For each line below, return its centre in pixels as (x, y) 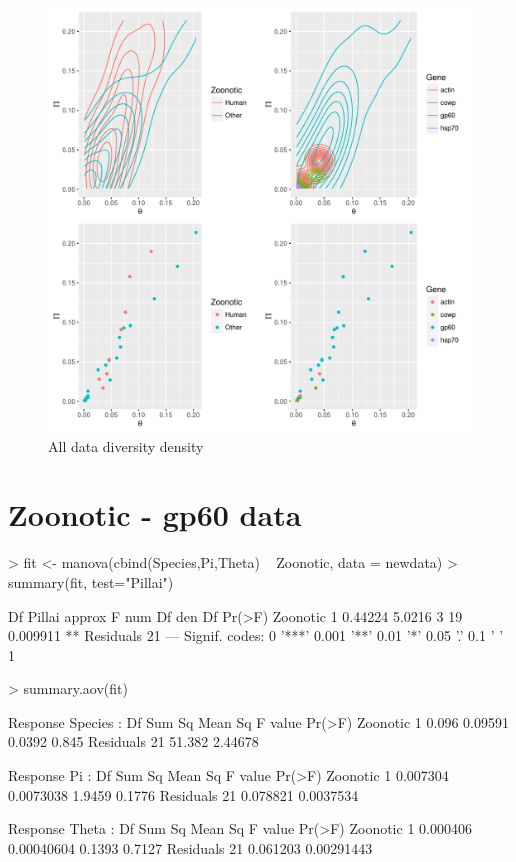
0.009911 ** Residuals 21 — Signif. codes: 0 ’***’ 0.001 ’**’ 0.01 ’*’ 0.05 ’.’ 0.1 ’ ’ (256, 635)
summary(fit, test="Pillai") (91, 581)
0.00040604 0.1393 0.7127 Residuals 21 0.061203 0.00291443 (190, 847)
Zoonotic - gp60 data (155, 514)
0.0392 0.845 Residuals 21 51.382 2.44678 (133, 741)
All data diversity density (126, 445)
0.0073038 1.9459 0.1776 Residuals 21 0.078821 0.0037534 (183, 794)
